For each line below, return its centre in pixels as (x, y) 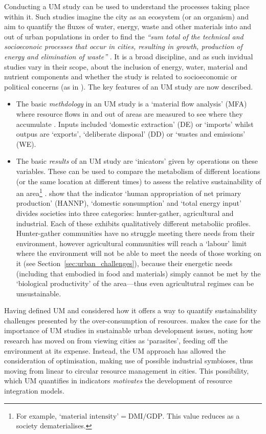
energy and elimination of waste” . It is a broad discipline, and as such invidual (129, 56)
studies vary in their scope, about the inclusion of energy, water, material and (126, 66)
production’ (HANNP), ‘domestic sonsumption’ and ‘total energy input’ (129, 203)
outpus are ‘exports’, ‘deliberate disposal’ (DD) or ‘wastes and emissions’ (131, 134)
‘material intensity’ (89, 416)
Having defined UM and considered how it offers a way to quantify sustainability (131, 310)
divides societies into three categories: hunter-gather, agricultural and (125, 213)
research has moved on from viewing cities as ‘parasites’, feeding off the (116, 341)
